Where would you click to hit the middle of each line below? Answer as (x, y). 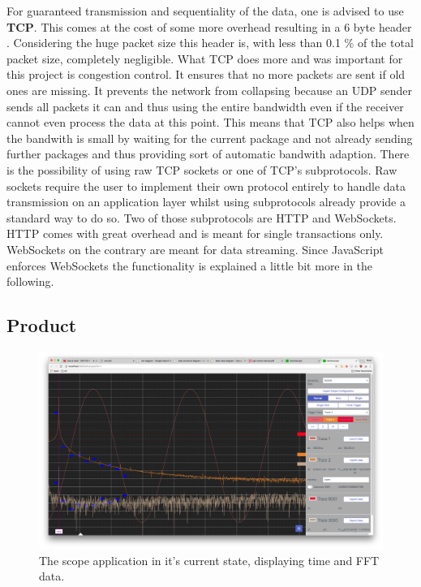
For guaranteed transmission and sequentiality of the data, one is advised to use (205, 11)
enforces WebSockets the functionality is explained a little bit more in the (190, 265)
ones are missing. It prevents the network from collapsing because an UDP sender (210, 90)
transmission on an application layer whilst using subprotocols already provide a (206, 202)
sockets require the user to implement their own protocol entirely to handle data (206, 186)
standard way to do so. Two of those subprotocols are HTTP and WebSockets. (202, 217)
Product (42, 325)
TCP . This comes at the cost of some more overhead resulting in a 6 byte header (209, 26)
